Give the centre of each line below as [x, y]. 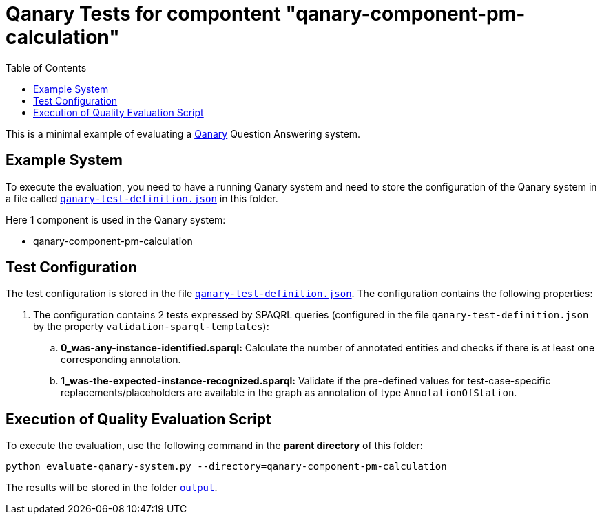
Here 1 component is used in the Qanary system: [116, 219]
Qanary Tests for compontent [143, 14]
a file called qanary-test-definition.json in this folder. [142, 198]
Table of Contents [46, 67]
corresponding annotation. [121, 360]
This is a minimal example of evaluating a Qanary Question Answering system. [183, 133]
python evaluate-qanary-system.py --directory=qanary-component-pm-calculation [226, 467]
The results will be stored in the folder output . [112, 488]
